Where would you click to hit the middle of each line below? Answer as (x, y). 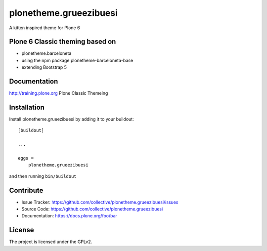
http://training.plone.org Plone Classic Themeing (59, 93)
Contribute (26, 190)
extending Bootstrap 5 (44, 67)
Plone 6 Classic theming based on (63, 42)
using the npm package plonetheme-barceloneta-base (77, 60)
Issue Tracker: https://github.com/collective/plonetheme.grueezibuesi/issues (100, 202)
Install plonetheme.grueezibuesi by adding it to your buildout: (71, 119)
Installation (27, 107)
